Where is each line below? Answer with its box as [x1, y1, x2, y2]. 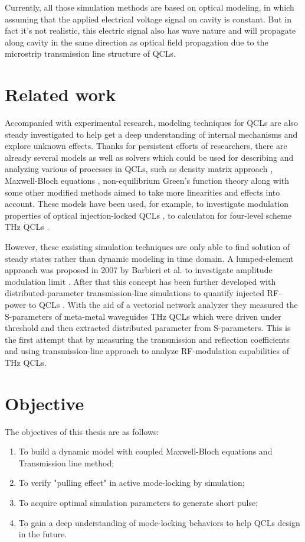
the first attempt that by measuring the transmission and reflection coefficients [5, 333, 290, 345]
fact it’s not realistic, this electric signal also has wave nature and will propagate [5, 24, 296, 37]
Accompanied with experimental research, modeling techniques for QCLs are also [5, 116, 298, 129]
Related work [5, 82, 116, 106]
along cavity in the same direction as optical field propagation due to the [5, 35, 268, 48]
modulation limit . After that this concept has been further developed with [5, 275, 276, 287]
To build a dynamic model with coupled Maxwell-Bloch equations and [18, 445, 273, 457]
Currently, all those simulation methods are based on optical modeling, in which [5, 1, 294, 13]
